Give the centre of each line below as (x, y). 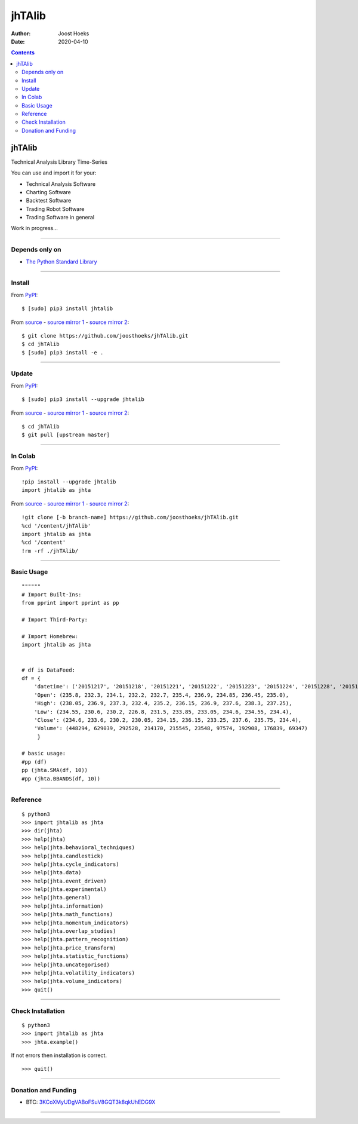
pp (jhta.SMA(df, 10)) (55, 770)
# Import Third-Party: (55, 620)
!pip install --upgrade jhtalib (69, 482)
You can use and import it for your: (54, 173)
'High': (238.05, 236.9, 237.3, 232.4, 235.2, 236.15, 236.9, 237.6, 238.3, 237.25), (163, 703)
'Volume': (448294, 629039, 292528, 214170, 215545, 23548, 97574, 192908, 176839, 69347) (171, 728)
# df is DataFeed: (49, 670)
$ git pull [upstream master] (66, 435)
